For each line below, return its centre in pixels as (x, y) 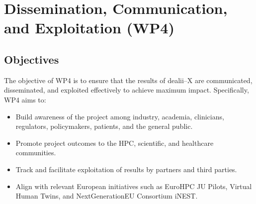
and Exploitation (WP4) (89, 28)
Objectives (32, 59)
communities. (36, 153)
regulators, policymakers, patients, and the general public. (104, 126)
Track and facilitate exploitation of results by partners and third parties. (126, 169)
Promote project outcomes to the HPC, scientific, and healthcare (115, 143)
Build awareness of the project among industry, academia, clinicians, (120, 116)
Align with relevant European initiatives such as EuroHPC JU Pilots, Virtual (134, 186)
